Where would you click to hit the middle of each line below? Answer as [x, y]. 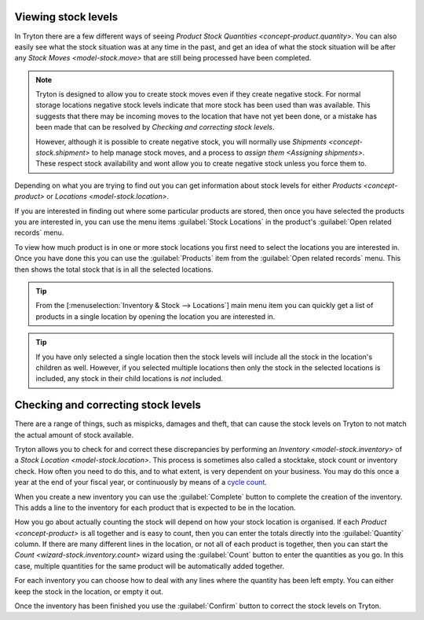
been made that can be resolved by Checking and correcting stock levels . [155, 127]
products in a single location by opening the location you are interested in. [155, 316]
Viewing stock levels [66, 17]
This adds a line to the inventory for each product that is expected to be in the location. [155, 508]
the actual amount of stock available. [74, 435]
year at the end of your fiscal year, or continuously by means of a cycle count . [141, 482]
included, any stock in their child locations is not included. [130, 379]
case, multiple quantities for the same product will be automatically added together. [150, 566]
